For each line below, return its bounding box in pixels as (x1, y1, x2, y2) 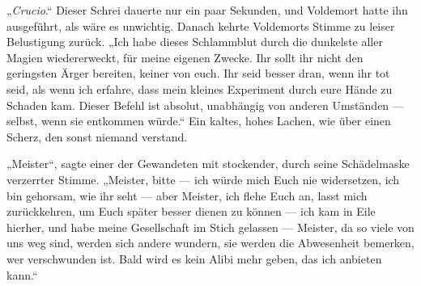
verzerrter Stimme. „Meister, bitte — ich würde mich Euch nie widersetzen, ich (6, 170, 400, 187)
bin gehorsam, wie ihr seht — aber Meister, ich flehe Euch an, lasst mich (6, 187, 368, 204)
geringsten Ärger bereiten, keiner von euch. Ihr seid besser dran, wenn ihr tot (6, 65, 390, 82)
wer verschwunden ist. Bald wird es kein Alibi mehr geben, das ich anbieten (6, 250, 382, 267)
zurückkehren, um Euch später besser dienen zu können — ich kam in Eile (6, 203, 376, 220)
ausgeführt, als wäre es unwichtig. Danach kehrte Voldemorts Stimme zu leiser (6, 17, 395, 34)
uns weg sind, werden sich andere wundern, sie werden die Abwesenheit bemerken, (6, 234, 415, 251)
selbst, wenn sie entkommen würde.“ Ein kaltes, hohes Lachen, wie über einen (6, 112, 391, 129)
